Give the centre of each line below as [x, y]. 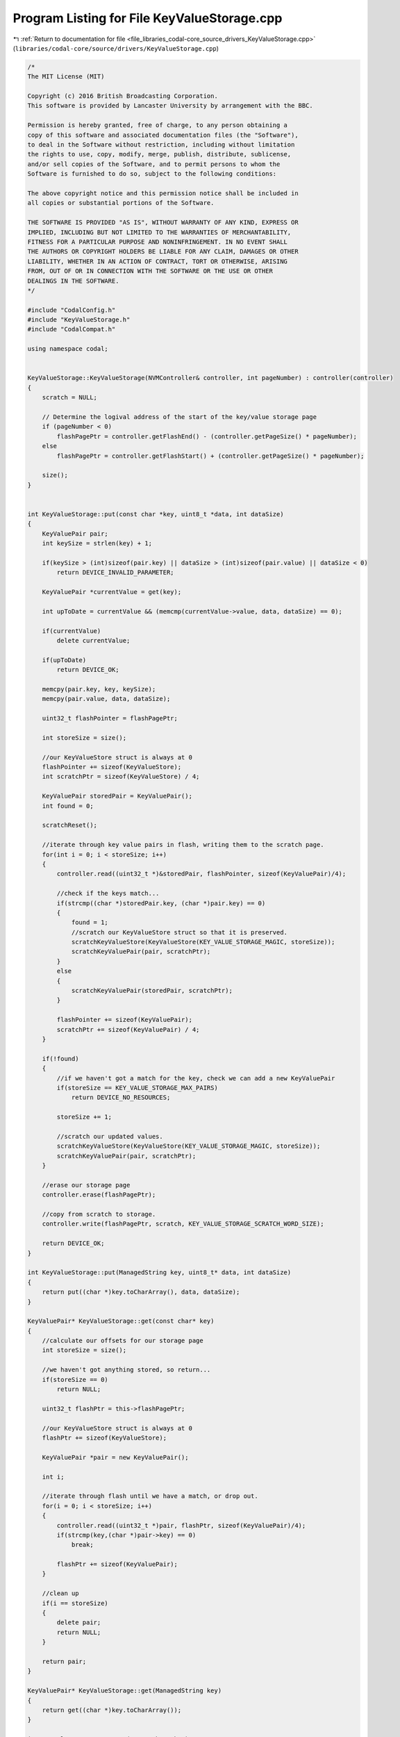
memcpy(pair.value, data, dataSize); [106, 699]
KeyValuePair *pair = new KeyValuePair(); [115, 1457]
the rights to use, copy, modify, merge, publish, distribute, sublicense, [159, 154]
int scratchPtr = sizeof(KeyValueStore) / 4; [121, 777]
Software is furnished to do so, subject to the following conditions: [152, 174]
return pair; [64, 1661]
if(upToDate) [64, 660]
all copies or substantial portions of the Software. [121, 203]
